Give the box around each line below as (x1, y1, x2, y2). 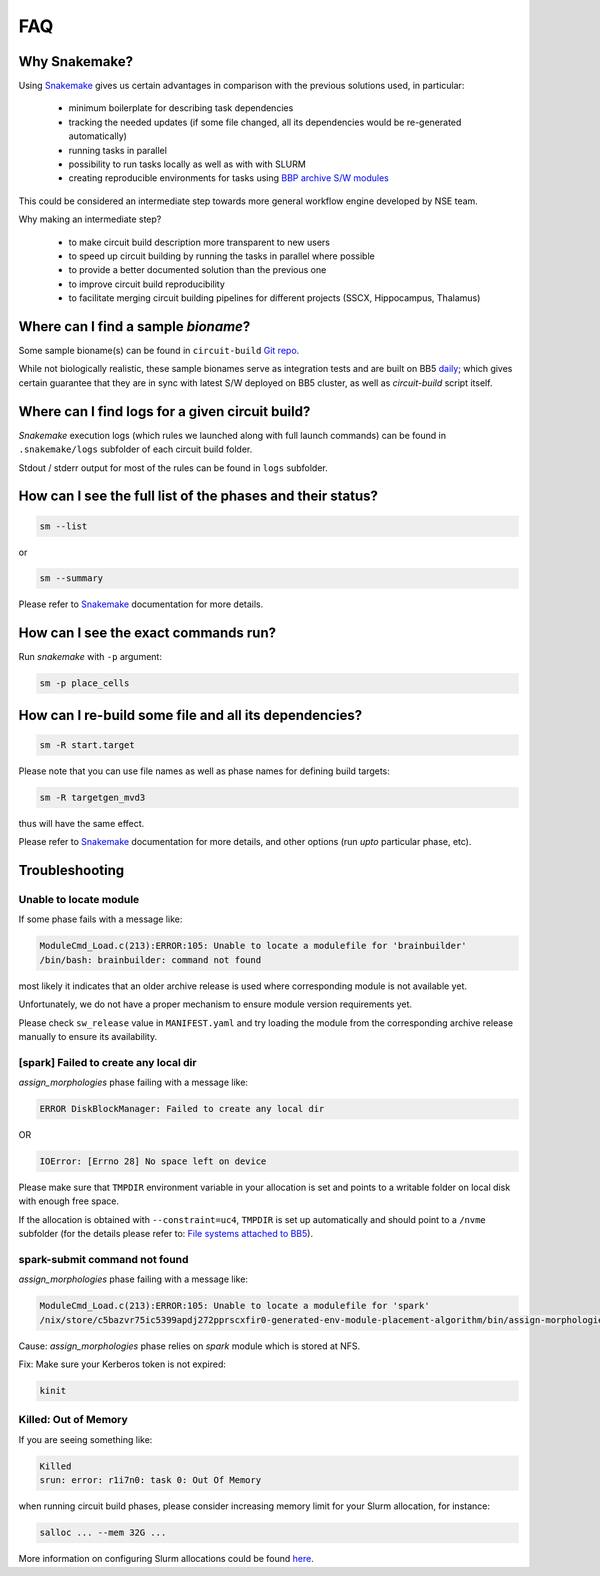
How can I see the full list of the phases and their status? (18, 488, 379, 505)
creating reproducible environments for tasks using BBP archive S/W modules (68, 172, 389, 184)
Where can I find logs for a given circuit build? (18, 403, 311, 420)
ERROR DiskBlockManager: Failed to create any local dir (39, 1103, 325, 1115)
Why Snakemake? (18, 53, 134, 70)
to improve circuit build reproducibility (68, 278, 225, 290)
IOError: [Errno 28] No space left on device (39, 1156, 267, 1167)
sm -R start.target (39, 739, 135, 750)
